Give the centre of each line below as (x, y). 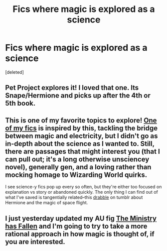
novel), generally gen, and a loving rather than (78, 167)
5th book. (20, 103)
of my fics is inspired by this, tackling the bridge (82, 128)
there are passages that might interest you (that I (83, 151)
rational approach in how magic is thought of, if (80, 234)
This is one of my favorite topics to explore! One (81, 120)
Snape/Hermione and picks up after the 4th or (78, 96)
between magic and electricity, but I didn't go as (82, 136)
